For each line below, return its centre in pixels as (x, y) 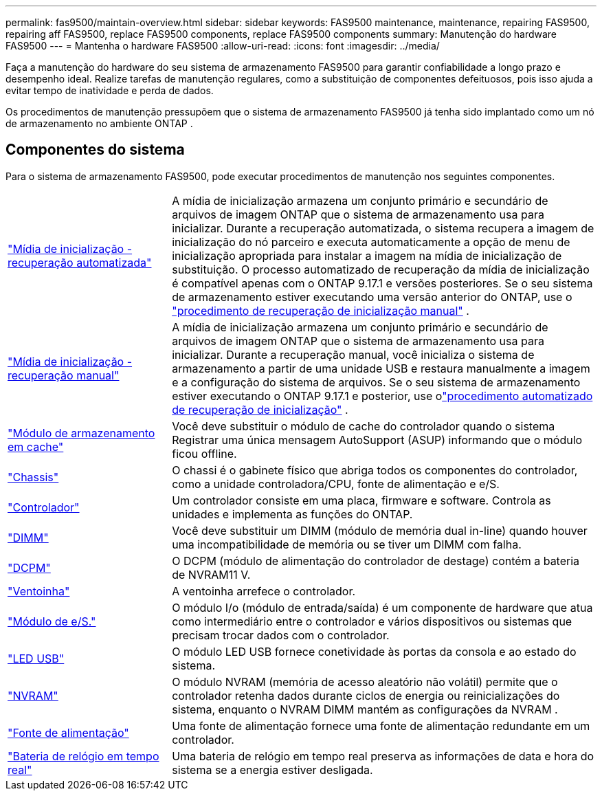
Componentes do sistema (95, 150)
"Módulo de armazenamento (81, 433)
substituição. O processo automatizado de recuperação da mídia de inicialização (381, 269)
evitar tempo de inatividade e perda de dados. (110, 90)
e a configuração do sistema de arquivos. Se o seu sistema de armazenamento (376, 382)
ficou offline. (204, 453)
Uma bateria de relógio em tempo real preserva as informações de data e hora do (383, 756)
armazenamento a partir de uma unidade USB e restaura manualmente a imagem (381, 368)
